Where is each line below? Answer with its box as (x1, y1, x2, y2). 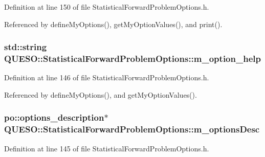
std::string (4, 40, 47, 53)
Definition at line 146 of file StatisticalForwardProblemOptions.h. (4, 72, 209, 83)
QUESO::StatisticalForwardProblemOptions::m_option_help (4, 52, 261, 65)
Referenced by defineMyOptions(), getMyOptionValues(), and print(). (4, 18, 223, 29)
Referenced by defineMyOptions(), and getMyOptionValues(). (4, 89, 197, 100)
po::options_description (4, 111, 104, 124)
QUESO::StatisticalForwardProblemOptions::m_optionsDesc (4, 123, 260, 136)
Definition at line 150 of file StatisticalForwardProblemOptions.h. (4, 2, 209, 12)
